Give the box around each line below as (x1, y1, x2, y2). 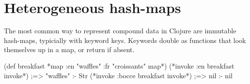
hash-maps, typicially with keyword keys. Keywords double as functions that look (4, 35, 246, 45)
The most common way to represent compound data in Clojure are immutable (4, 26, 236, 36)
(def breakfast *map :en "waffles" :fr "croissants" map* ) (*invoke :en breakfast (4, 60, 234, 70)
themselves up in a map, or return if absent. (4, 44, 135, 55)
